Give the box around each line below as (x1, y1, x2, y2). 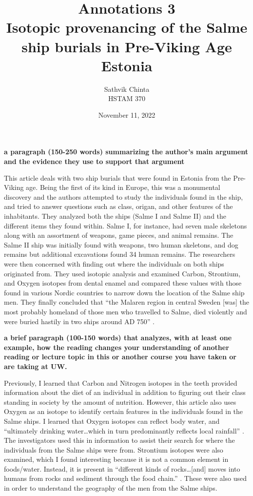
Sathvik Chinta (104, 83, 150, 94)
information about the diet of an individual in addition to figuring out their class (4, 387, 246, 397)
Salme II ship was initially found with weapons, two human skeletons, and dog (4, 239, 238, 249)
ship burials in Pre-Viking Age (21, 36, 232, 56)
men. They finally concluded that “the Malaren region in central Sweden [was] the (4, 297, 250, 307)
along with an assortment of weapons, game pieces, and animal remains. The (4, 230, 234, 240)
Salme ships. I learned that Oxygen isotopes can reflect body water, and (4, 415, 220, 426)
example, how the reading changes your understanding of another (4, 342, 229, 352)
